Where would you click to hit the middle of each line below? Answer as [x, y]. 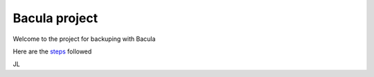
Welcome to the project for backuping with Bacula [84, 39]
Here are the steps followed [52, 51]
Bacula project [55, 18]
